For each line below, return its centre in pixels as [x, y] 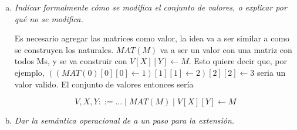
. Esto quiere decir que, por [238, 61]
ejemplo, [29, 72]
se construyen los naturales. [64, 49]
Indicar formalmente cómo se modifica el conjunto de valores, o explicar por [151, 7]
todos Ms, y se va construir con [71, 61]
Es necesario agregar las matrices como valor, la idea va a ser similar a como [152, 38]
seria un [271, 72]
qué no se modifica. [49, 18]
